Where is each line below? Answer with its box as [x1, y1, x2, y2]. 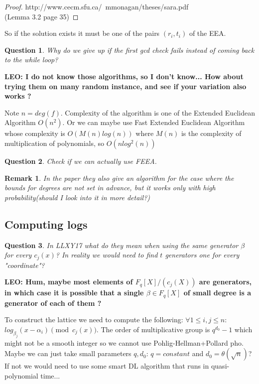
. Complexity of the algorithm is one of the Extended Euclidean [60, 107, 255, 118]
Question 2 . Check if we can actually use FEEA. [4, 155, 157, 166]
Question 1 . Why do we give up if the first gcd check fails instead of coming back [4, 44, 255, 55]
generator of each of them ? [4, 297, 102, 308]
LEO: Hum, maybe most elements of [4, 276, 133, 287]
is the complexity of [181, 128, 242, 138]
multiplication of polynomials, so [4, 137, 105, 148]
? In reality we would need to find [55, 250, 158, 260]
